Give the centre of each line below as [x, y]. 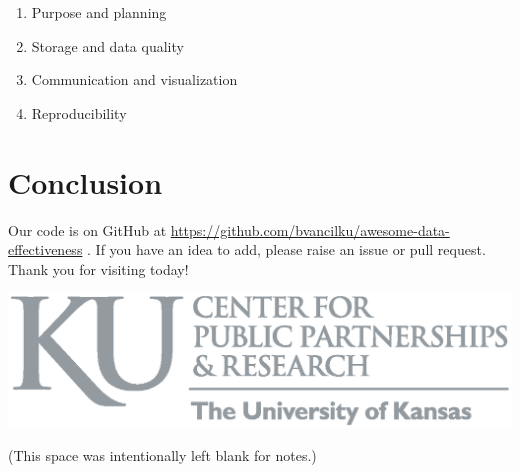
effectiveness [45, 249]
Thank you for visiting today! [98, 268]
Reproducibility [79, 112]
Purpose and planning [99, 12]
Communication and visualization [134, 79]
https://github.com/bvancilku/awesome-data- [310, 229]
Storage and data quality [107, 45]
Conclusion [85, 181]
